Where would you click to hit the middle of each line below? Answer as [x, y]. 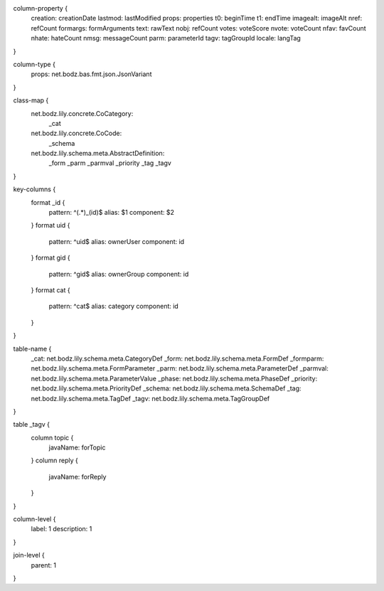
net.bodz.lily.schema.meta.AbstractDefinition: [98, 154]
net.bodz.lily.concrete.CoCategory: [82, 113]
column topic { [52, 437]
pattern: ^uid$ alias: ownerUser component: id [117, 241]
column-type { [34, 64]
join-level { [29, 555]
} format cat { [50, 290]
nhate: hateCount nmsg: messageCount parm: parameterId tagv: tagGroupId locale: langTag [166, 38]
